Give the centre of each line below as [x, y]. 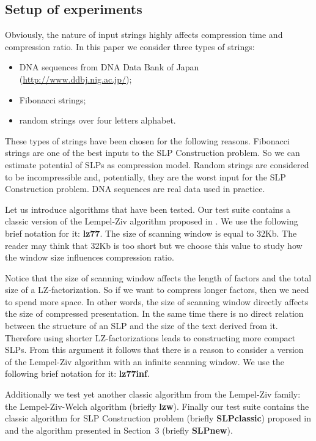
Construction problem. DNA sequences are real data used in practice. [135, 189]
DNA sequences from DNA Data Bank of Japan [109, 67]
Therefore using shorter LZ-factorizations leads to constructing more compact [150, 337]
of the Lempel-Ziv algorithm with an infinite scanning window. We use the [145, 361]
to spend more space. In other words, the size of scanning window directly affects [157, 301]
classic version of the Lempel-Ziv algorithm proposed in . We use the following [152, 221]
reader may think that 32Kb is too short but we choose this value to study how [154, 245]
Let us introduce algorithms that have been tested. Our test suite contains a [148, 209]
